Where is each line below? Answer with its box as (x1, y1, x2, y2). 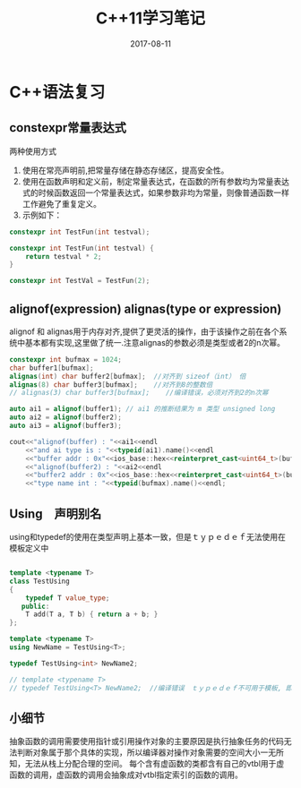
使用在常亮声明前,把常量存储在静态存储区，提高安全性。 (21, 165, 229, 176)
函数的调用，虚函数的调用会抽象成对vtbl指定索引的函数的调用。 (9, 769, 244, 780)
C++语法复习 (9, 81, 106, 102)
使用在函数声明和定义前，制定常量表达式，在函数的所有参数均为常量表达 (21, 176, 289, 186)
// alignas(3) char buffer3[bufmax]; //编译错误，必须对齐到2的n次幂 (9, 389, 269, 398)
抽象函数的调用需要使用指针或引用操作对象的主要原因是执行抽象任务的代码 (9, 736, 284, 747)
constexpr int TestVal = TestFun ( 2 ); (9, 277, 150, 286)
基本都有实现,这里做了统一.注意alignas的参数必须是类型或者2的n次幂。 (24, 337, 285, 347)
